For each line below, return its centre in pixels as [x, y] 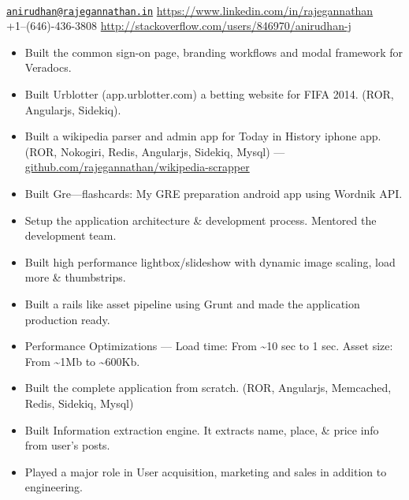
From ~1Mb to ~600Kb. [82, 361]
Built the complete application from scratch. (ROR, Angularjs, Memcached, [208, 388]
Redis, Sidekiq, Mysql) [79, 403]
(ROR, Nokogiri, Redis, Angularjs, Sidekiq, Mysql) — [155, 151]
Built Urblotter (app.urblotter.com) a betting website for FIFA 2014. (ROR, [209, 94]
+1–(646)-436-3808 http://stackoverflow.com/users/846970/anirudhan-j [179, 26]
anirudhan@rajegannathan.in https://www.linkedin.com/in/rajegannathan [190, 10]
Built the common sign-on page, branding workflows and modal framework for [214, 52]
